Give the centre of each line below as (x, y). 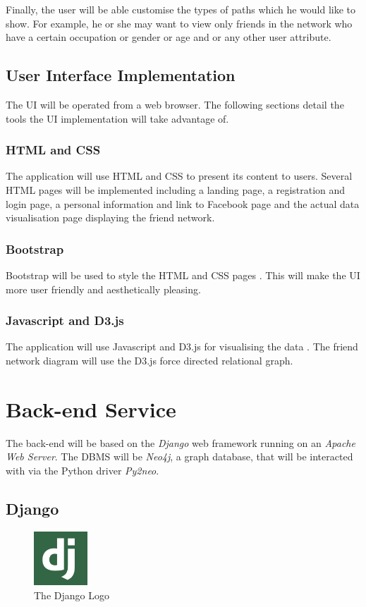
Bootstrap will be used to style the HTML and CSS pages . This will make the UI (183, 275)
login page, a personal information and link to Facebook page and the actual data (183, 203)
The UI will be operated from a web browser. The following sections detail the (175, 104)
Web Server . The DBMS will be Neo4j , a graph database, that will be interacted (179, 456)
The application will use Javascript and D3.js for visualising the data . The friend (182, 347)
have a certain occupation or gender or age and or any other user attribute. (169, 37)
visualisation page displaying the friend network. (110, 217)
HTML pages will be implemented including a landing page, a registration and (176, 189)
